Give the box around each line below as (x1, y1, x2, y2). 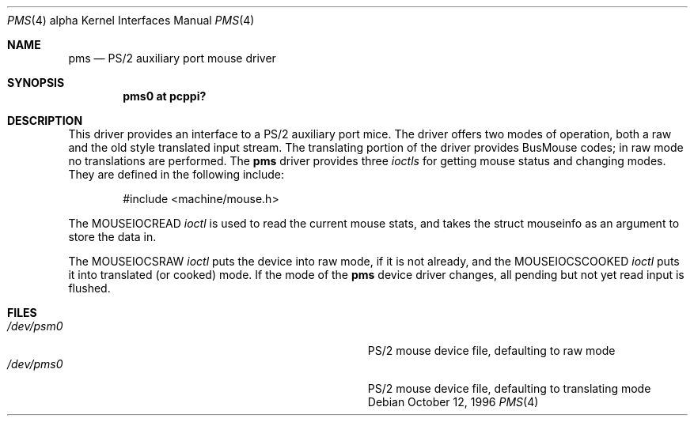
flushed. (68, 281, 111, 295)
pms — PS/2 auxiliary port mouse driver (68, 51, 276, 65)
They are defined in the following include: (68, 168, 285, 181)
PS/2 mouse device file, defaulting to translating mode (367, 382, 651, 395)
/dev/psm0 (7, 319, 63, 333)
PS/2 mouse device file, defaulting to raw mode (367, 344, 616, 357)
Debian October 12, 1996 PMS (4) (367, 395, 539, 409)
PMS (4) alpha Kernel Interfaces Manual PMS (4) (7, 13, 255, 27)
